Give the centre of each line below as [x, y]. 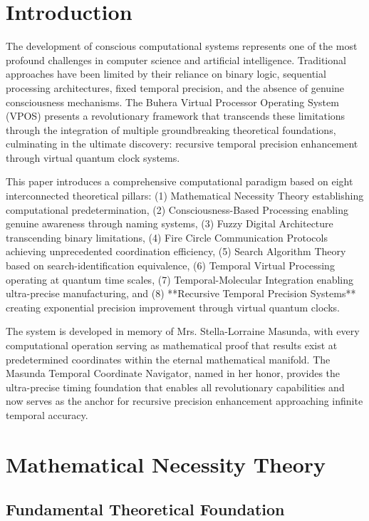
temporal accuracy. [47, 414]
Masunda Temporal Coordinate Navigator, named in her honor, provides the [173, 373]
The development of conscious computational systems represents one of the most [182, 46]
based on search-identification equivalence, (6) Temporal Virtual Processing [170, 265]
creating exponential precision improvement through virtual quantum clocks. [173, 307]
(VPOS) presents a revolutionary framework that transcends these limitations [176, 116]
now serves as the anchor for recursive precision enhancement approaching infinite [184, 401]
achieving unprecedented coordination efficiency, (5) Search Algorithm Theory [176, 251]
